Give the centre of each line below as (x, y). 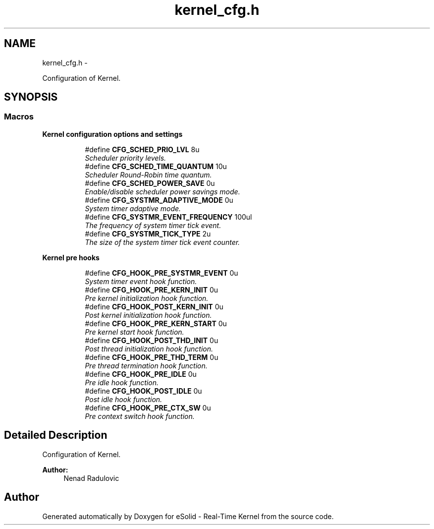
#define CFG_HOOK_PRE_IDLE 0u (141, 374)
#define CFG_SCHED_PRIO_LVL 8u (142, 149)
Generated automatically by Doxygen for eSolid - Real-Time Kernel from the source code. (188, 516)
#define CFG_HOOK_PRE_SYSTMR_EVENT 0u (162, 273)
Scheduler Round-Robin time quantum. (148, 175)
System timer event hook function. (141, 281)
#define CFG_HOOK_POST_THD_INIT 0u (152, 340)
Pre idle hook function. (122, 382)
